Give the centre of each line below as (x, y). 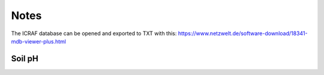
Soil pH (25, 59)
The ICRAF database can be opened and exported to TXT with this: (94, 33)
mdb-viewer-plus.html (38, 41)
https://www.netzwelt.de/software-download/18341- (243, 33)
